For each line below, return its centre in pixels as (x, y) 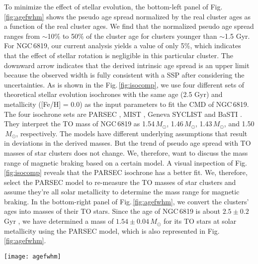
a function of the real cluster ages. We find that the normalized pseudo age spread (129, 26)
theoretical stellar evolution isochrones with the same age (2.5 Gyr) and (113, 94)
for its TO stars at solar (200, 221)
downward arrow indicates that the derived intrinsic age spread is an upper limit (127, 65)
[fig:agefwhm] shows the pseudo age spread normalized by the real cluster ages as (128, 16)
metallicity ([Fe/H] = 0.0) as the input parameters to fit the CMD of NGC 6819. (127, 104)
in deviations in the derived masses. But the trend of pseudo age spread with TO (128, 143)
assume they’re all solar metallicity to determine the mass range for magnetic (122, 192)
